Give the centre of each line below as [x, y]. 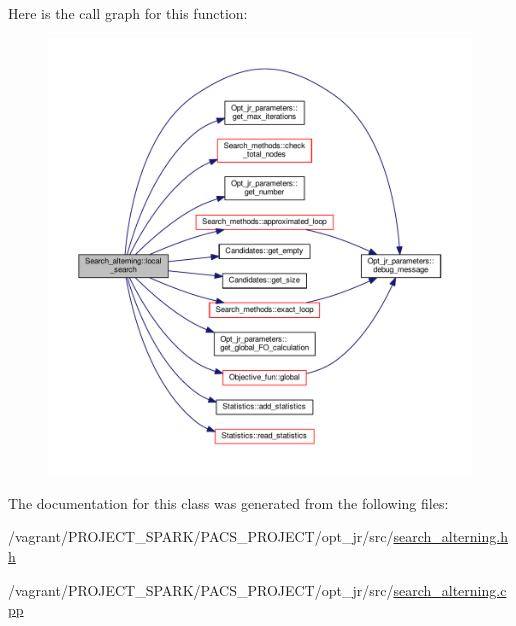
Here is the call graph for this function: [128, 13]
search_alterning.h [450, 536]
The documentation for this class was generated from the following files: [228, 502]
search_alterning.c [450, 589]
